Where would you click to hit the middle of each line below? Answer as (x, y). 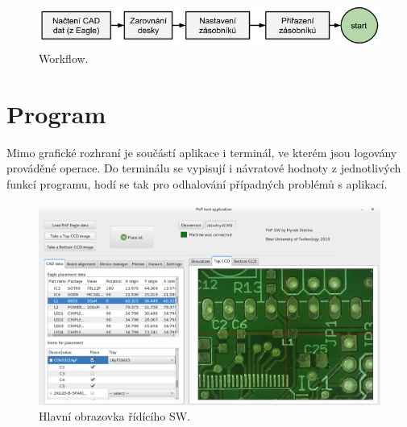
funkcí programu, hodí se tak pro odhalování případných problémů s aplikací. (197, 183)
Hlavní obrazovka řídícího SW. (114, 416)
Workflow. (64, 58)
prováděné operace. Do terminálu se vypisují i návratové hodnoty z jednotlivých (204, 168)
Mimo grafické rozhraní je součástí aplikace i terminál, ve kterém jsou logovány (202, 152)
